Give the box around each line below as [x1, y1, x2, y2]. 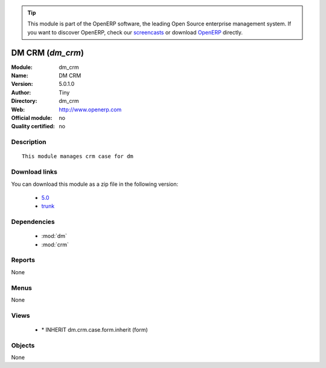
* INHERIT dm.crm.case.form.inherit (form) [41, 326, 148, 333]
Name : [11, 72, 28, 79]
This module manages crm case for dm [22, 153, 134, 160]
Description [11, 138, 46, 146]
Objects [11, 341, 35, 349]
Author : [11, 88, 31, 96]
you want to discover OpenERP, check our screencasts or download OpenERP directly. [27, 28, 243, 36]
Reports [11, 256, 36, 264]
